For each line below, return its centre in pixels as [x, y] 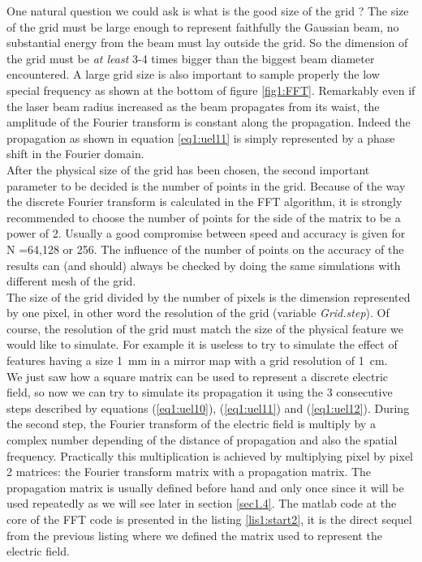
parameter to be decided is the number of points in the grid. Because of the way [206, 185]
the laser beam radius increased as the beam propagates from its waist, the [193, 106]
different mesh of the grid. [71, 281]
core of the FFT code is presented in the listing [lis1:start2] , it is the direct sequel [209, 519]
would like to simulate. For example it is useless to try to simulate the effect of [202, 344]
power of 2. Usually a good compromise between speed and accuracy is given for [206, 233]
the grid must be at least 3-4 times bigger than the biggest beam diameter [191, 58]
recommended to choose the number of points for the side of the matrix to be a [204, 217]
